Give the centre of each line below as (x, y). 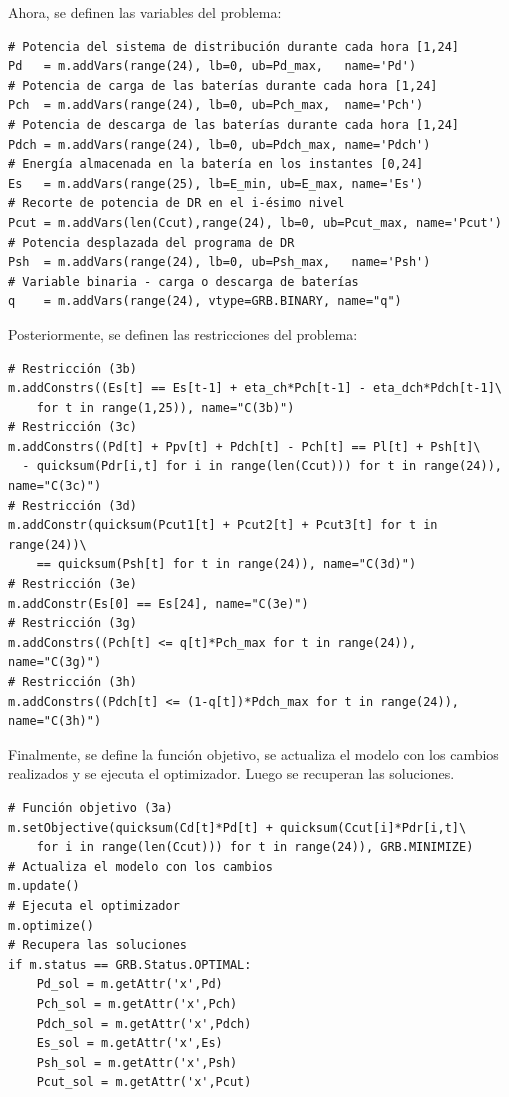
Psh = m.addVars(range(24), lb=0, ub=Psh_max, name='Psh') (219, 262)
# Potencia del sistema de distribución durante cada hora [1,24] (234, 46)
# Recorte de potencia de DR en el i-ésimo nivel (176, 203)
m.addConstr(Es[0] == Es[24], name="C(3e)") (158, 603)
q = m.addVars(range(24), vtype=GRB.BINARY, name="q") (205, 301)
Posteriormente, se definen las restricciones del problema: (183, 333)
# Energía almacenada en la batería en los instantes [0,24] (216, 164)
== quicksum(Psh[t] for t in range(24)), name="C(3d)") (226, 564)
